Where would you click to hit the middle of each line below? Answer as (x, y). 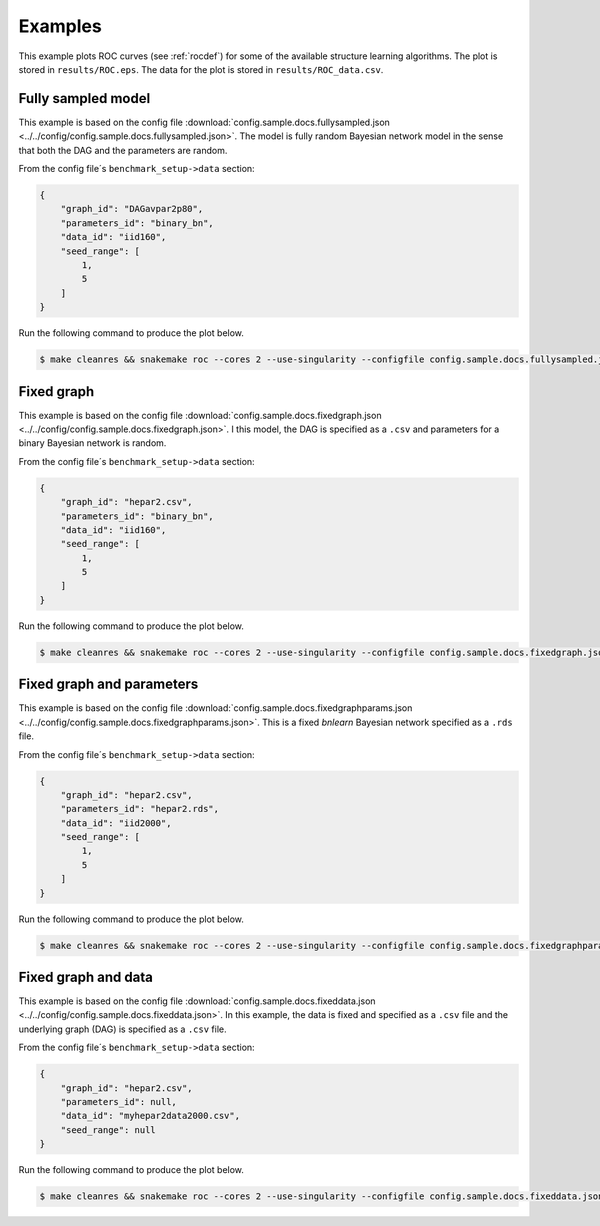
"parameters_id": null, (118, 1102)
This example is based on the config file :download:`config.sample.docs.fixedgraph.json (200, 415)
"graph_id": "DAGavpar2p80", (132, 209)
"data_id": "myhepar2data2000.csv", (150, 1116)
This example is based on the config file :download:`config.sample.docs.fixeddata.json (197, 1001)
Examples (60, 26)
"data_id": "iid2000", (116, 823)
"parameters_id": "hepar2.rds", (140, 809)
